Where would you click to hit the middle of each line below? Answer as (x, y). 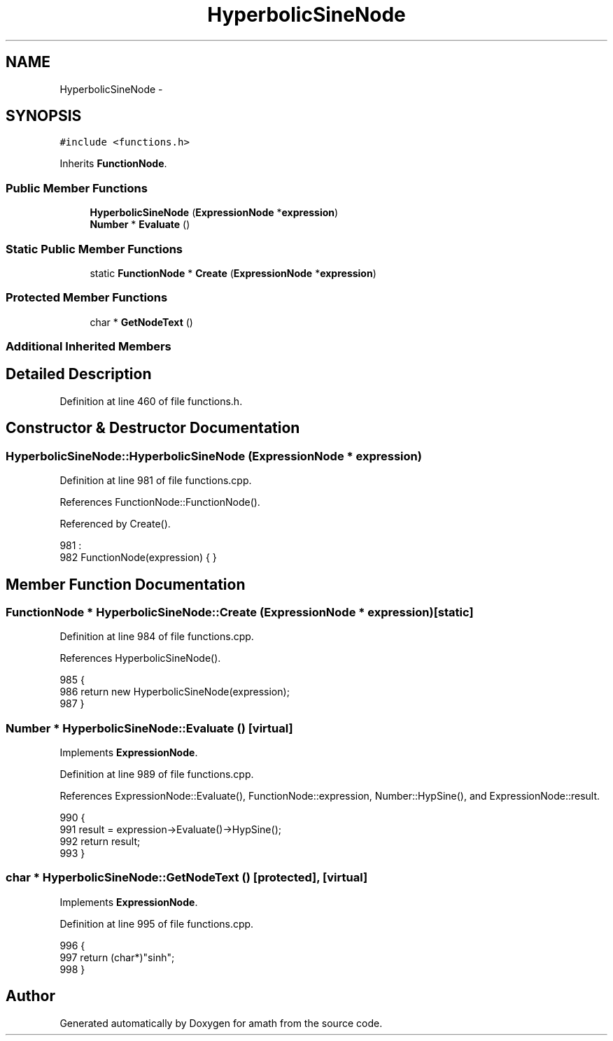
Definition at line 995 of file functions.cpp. (157, 923)
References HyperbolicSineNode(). (140, 658)
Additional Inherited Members (89, 347)
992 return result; (100, 842)
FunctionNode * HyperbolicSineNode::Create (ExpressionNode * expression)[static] (240, 612)
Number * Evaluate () (140, 225)
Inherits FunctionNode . (113, 164)
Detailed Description (79, 374)
